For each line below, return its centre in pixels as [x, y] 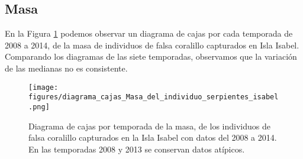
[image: [43, 87]
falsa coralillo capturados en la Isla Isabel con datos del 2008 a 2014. [153, 137]
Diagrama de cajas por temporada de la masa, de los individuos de [149, 126]
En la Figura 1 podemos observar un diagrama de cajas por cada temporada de [149, 33]
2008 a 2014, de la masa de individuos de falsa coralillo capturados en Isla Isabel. [152, 45]
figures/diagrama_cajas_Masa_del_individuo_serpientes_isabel [154, 97]
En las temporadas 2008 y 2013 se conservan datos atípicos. [137, 149]
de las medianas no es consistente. [66, 68]
